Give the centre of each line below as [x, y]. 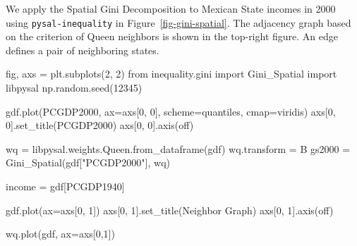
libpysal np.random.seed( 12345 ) [74, 88]
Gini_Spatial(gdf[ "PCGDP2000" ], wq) [88, 162]
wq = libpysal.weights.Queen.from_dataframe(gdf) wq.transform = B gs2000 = [178, 148]
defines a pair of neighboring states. [83, 50]
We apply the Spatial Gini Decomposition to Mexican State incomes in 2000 [171, 8]
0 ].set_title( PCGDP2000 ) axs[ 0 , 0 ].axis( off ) [100, 125]
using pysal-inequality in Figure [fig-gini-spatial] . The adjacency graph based [178, 22]
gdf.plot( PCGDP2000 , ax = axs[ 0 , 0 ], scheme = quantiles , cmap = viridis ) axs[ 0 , [171, 111]
